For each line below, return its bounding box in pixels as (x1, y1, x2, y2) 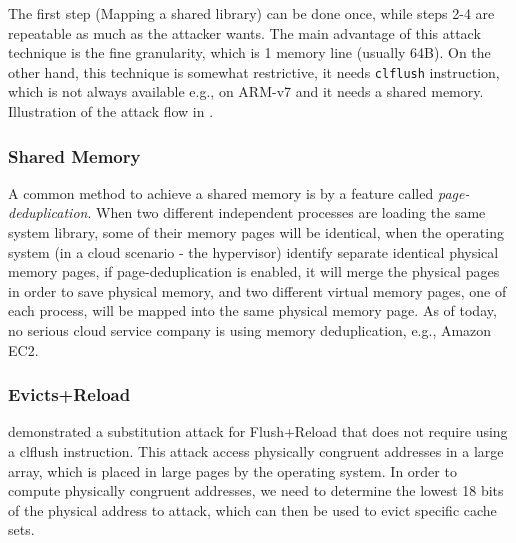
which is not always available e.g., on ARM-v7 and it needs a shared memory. (8, 81, 484, 102)
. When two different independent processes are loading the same (87, 202, 486, 223)
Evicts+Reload (8, 382, 131, 407)
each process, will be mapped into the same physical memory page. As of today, (8, 300, 497, 321)
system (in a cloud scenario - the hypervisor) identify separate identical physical (8, 241, 499, 262)
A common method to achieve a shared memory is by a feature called (8, 182, 434, 203)
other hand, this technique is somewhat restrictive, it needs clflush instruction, (8, 61, 500, 82)
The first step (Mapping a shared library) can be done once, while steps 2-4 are (8, 3, 495, 23)
